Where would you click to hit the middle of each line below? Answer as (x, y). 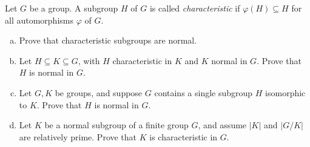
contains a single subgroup (204, 92)
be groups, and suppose (99, 92)
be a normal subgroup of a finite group (116, 125)
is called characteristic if (195, 8)
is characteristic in (184, 136)
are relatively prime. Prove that (78, 136)
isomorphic (285, 92)
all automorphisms (39, 20)
